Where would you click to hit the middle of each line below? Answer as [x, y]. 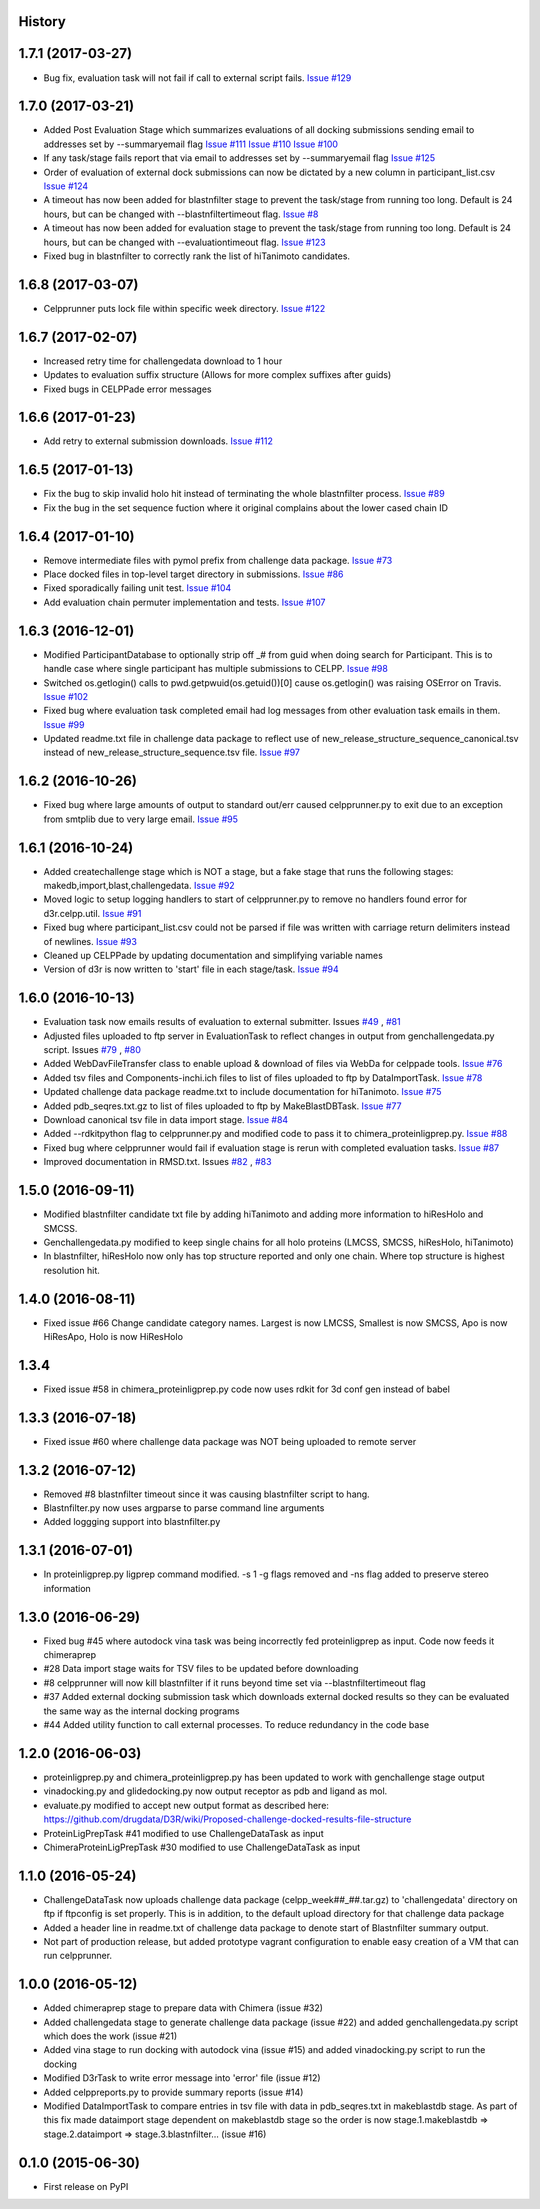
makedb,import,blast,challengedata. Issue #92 [139, 886]
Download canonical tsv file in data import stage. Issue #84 [166, 1120]
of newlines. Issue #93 [90, 941]
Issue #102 [66, 696]
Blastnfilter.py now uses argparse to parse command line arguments [184, 1508]
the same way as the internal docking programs [141, 1711]
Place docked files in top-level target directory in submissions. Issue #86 [193, 574]
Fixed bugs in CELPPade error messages [127, 389]
